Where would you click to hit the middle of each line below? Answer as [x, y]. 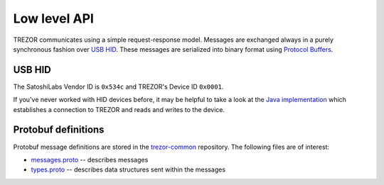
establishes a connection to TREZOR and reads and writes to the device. [119, 109]
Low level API [53, 18]
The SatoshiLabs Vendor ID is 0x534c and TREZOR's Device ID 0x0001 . [118, 86]
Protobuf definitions [59, 130]
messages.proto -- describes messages [90, 159]
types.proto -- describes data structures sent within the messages [128, 169]
